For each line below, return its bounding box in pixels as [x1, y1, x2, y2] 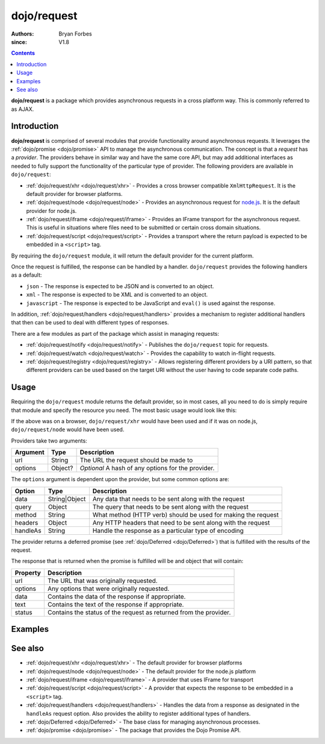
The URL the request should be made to [79, 456, 193, 464]
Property [14, 569, 42, 577]
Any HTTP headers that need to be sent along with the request [92, 519, 270, 527]
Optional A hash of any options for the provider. [79, 464, 215, 473]
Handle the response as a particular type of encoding [92, 526, 244, 535]
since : [11, 38, 27, 45]
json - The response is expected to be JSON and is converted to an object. [26, 282, 214, 289]
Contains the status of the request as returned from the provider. [47, 608, 231, 616]
